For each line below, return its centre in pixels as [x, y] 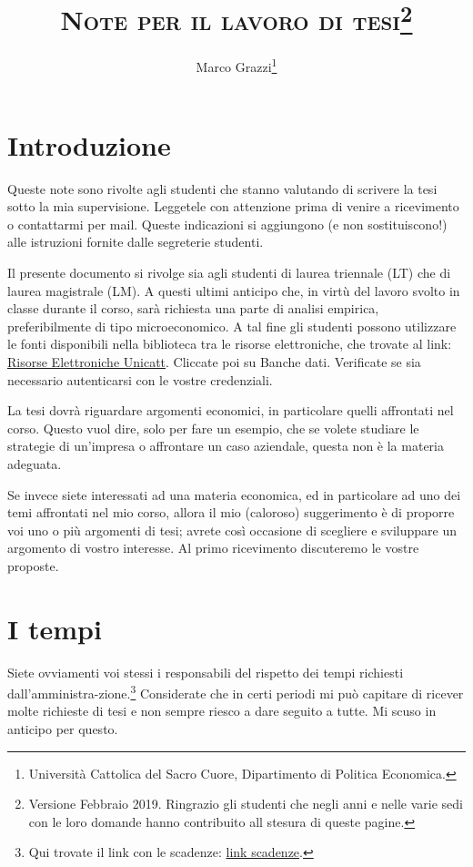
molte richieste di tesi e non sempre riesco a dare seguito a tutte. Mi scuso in [222, 711]
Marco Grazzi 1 [236, 66]
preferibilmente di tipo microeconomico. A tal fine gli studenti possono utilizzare [232, 326]
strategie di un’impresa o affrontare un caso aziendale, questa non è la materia [226, 446]
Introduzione [89, 144]
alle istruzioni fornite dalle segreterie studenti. [136, 242]
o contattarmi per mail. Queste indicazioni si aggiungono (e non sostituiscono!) [227, 224]
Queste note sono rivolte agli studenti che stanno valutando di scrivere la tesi [222, 188]
